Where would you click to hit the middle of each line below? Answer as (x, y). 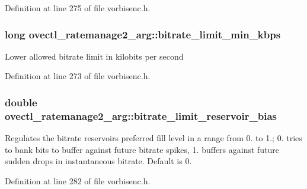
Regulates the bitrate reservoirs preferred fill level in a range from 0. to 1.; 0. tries (153, 138)
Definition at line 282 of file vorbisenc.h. (78, 180)
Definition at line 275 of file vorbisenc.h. (78, 8)
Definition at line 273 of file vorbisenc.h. (78, 76)
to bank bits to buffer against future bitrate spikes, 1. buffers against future (142, 149)
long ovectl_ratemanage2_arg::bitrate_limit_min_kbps (143, 34)
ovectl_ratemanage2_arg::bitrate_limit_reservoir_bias (141, 115)
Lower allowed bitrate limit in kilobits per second (94, 56)
